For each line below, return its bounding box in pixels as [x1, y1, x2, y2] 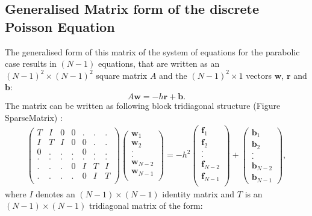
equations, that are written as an [98, 57, 220, 70]
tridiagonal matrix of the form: [89, 199, 203, 212]
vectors [246, 69, 272, 81]
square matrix [96, 69, 148, 81]
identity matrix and [162, 187, 235, 200]
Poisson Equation [5, 17, 115, 35]
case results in [5, 57, 57, 70]
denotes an [36, 187, 75, 200]
